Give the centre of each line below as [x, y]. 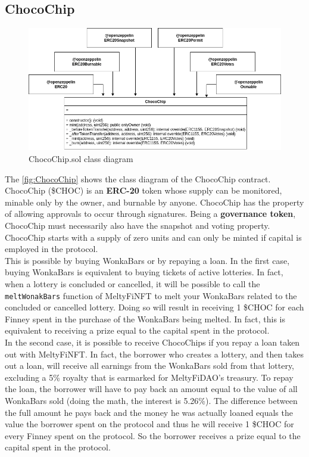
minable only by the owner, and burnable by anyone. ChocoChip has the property [154, 202]
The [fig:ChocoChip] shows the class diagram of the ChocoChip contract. [138, 178]
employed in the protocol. [51, 249]
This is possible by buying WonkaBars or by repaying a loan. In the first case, [147, 260]
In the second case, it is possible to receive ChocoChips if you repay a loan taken [152, 342]
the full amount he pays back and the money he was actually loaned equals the [149, 412]
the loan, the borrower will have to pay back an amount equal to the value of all [151, 389]
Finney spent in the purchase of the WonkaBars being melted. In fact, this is [145, 318]
